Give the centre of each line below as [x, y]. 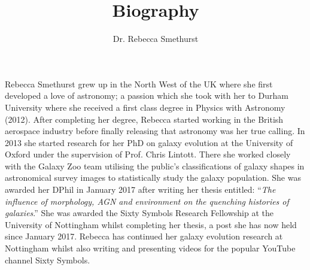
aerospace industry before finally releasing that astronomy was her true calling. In [155, 131]
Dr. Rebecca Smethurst [156, 39]
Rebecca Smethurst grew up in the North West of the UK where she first [139, 84]
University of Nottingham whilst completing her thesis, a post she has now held [151, 224]
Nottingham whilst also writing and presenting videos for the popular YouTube [150, 248]
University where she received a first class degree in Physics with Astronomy [145, 107]
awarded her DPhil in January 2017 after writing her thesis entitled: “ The [140, 189]
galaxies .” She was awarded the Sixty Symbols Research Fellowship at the [139, 213]
